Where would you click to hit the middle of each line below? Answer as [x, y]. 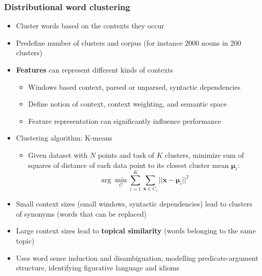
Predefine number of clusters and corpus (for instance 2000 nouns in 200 [128, 42]
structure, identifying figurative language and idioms [97, 268]
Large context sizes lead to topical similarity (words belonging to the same [136, 231]
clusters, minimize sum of [204, 154]
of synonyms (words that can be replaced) [81, 213]
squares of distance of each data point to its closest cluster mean [128, 165]
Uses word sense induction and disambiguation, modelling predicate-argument [137, 257]
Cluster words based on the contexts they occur [90, 26]
